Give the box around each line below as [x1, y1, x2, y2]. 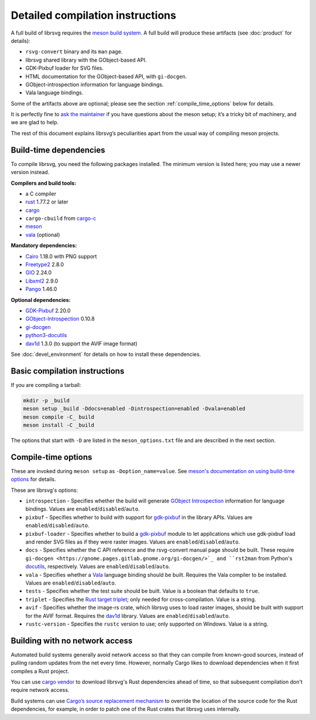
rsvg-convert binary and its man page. [25, 48, 123, 55]
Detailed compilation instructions [11, 9, 177, 22]
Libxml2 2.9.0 [25, 277, 59, 284]
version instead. [11, 169, 50, 176]
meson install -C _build [23, 422, 95, 429]
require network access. [11, 687, 70, 694]
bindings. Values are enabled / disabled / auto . [25, 505, 140, 512]
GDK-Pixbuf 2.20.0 [25, 307, 71, 314]
